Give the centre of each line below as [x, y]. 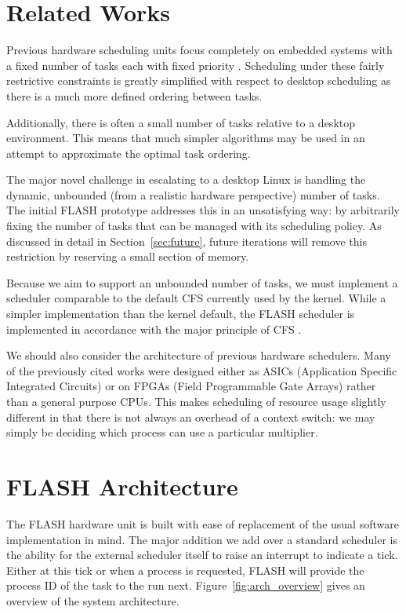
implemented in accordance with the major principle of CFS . [154, 329]
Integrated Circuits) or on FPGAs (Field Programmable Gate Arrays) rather [191, 386]
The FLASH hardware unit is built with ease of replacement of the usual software [203, 523]
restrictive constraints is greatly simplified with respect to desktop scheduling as [199, 80]
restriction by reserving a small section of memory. [128, 256]
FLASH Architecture [122, 486]
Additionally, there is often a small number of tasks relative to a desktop [181, 122]
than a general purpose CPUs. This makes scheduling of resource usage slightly [196, 401]
